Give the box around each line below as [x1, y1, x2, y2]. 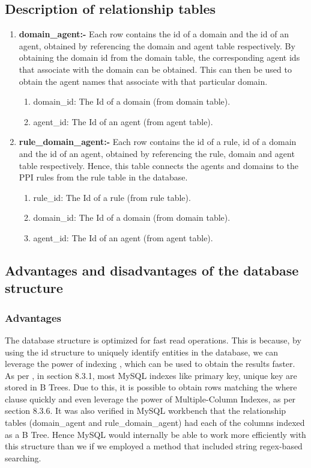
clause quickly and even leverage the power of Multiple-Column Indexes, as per [5, 392, 296, 405]
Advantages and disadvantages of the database [5, 260, 299, 279]
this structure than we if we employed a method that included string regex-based [5, 440, 303, 452]
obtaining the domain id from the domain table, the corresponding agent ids [19, 51, 300, 64]
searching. [5, 451, 41, 464]
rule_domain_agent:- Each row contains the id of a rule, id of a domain [19, 135, 297, 148]
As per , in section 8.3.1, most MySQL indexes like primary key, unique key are [5, 369, 297, 381]
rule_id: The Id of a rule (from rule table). [33, 191, 191, 203]
